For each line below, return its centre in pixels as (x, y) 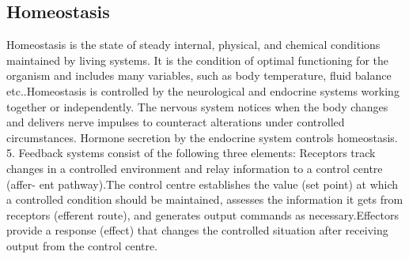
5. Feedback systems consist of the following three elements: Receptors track (191, 153)
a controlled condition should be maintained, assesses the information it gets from (205, 199)
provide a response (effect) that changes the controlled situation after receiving (197, 230)
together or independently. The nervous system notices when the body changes (197, 106)
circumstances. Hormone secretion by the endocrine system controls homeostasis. (202, 137)
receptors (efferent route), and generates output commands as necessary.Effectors (203, 214)
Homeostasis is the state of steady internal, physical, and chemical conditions (193, 45)
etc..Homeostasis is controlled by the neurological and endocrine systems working (203, 90)
